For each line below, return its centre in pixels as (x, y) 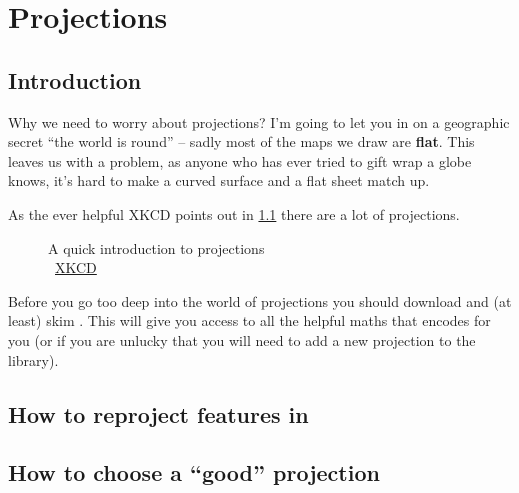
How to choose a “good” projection (194, 472)
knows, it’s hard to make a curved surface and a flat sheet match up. (219, 180)
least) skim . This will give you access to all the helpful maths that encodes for (249, 320)
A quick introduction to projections (156, 247)
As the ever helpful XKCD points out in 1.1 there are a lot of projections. (234, 213)
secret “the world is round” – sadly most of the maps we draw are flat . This (241, 141)
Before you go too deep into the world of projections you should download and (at (260, 300)
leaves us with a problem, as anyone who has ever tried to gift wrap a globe (240, 160)
